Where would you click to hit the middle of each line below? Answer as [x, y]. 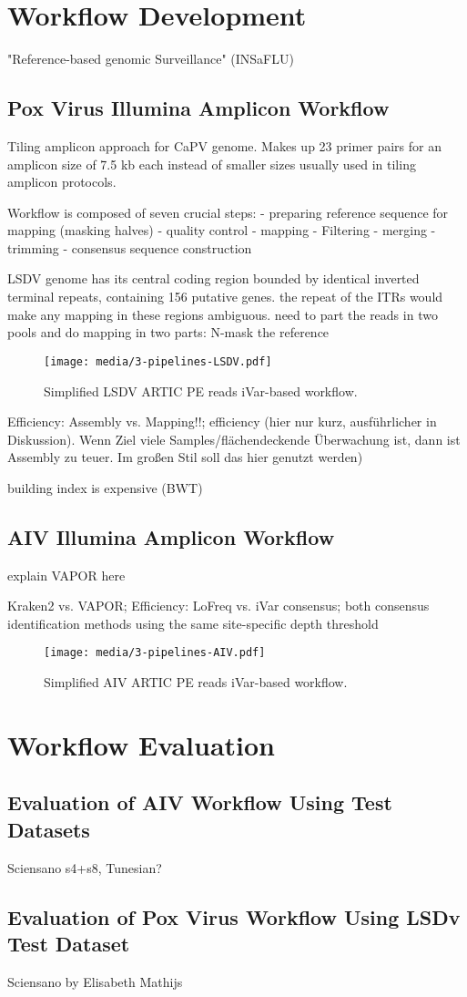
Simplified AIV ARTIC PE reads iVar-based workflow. [196, 682]
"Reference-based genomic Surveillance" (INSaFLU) [151, 59]
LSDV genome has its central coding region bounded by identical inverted [213, 278]
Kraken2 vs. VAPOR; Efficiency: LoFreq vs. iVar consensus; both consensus [218, 606]
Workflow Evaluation [142, 744]
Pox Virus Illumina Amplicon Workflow [198, 108]
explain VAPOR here [66, 575]
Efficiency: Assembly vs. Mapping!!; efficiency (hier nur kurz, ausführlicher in [222, 421]
